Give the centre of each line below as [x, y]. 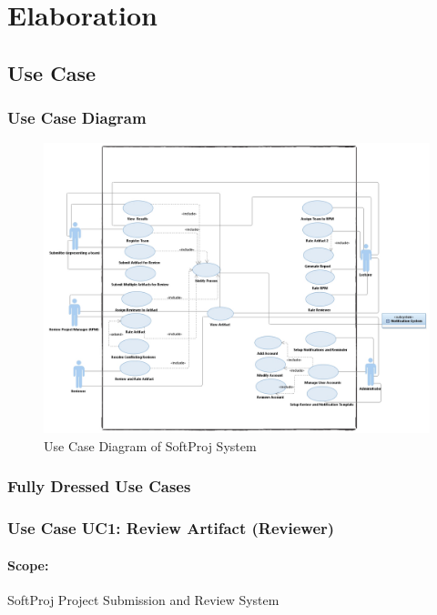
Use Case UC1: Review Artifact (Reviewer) [171, 528]
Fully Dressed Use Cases [99, 486]
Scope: [28, 565]
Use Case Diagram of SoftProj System [150, 445]
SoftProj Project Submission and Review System [143, 599]
